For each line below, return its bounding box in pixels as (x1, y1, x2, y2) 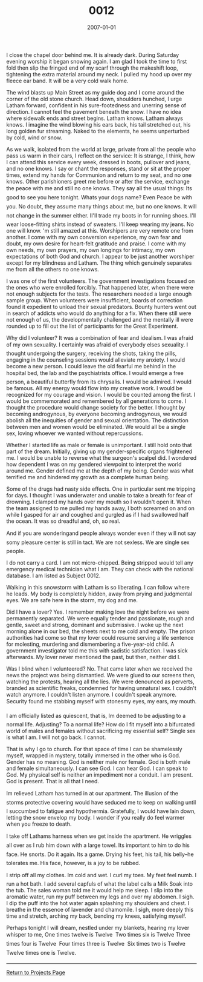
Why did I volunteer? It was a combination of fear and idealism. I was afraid (6, 334, 193, 341)
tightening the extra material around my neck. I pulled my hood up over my (6, 70, 192, 78)
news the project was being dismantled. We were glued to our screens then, (6, 671, 196, 678)
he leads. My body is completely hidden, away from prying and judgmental (6, 590, 193, 597)
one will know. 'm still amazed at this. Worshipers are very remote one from (6, 227, 193, 234)
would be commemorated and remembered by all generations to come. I (6, 397, 186, 405)
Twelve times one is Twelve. (6, 949, 77, 956)
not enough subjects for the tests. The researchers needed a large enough (6, 290, 192, 297)
